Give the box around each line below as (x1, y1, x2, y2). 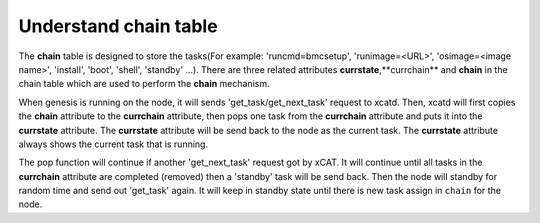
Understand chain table (18, 15, 219, 37)
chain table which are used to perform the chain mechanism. (18, 78, 270, 90)
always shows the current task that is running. (18, 138, 209, 150)
